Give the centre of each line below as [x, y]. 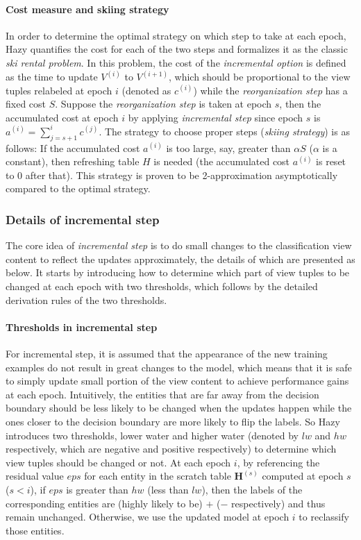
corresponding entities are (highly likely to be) [104, 503]
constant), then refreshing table [73, 161]
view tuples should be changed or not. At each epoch [118, 462]
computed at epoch [303, 476]
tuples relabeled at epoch [59, 90]
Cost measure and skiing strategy [87, 9]
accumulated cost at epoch [62, 117]
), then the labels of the [252, 489]
